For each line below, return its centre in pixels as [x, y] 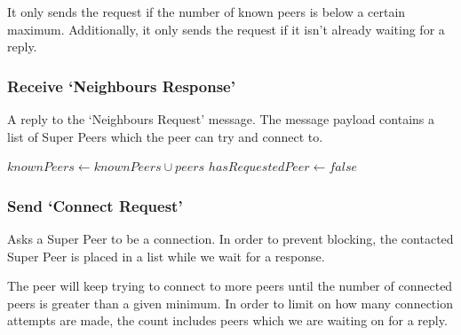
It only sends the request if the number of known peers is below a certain [207, 12]
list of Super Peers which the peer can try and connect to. [165, 136]
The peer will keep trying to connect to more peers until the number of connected [230, 286]
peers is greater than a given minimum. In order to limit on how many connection [230, 303]
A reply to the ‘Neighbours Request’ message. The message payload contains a [221, 119]
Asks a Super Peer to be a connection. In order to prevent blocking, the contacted [230, 238]
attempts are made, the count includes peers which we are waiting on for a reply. [227, 320]
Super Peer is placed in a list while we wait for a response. [166, 256]
